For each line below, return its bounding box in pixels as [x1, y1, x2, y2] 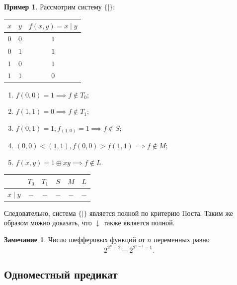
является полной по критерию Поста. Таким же [89, 207, 234, 218]
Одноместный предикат [4, 267, 118, 282]
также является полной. [103, 217, 175, 228]
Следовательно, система [4, 207, 76, 218]
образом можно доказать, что [4, 217, 92, 228]
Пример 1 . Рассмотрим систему [4, 1, 102, 11]
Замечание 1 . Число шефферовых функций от [4, 234, 145, 245]
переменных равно [154, 234, 210, 245]
